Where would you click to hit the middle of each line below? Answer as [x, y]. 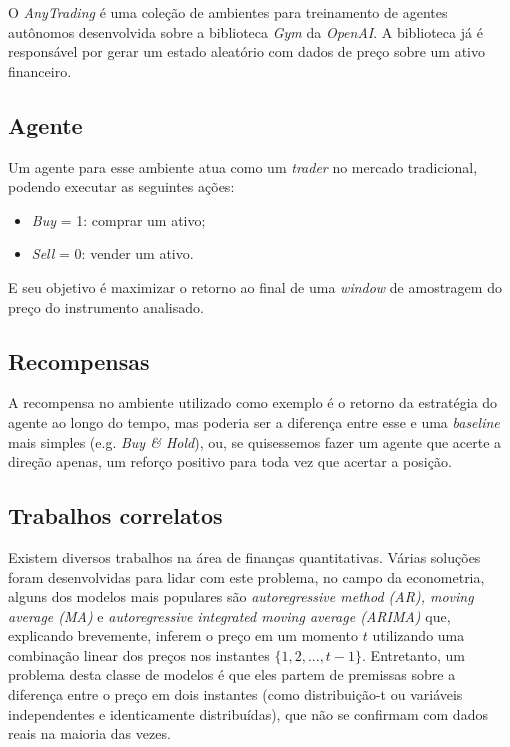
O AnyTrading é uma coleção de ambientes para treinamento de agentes [228, 12]
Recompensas [79, 360]
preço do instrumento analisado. [106, 306]
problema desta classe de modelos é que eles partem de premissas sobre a [232, 674]
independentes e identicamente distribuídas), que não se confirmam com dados [248, 713]
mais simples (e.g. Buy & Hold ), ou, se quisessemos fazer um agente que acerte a [255, 441]
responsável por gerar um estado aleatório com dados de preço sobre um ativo [247, 51]
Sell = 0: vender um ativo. [112, 253]
